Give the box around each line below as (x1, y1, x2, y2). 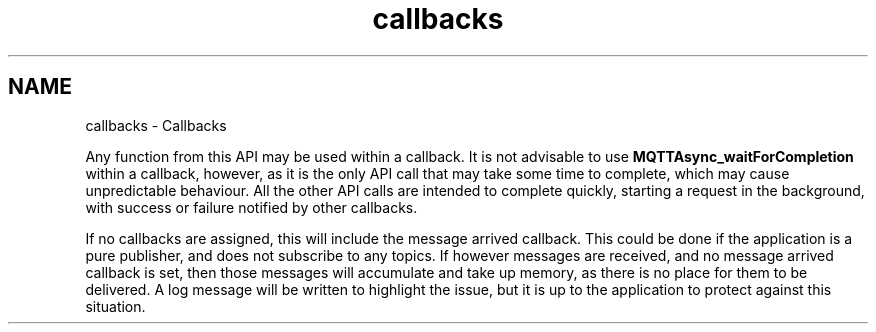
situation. (85, 297, 146, 315)
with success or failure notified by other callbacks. (85, 198, 418, 216)
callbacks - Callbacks (85, 116, 227, 134)
